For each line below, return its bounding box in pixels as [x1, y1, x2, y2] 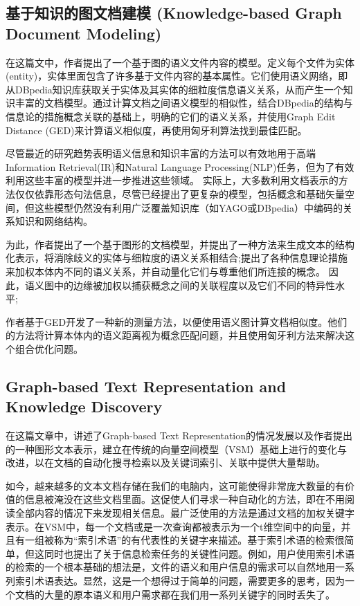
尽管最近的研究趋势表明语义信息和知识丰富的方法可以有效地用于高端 [6, 146, 316, 160]
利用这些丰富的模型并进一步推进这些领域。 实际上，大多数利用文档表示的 [6, 173, 339, 187]
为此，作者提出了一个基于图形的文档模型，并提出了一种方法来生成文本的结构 [6, 237, 354, 251]
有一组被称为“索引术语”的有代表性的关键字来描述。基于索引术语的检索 [15, 533, 335, 547]
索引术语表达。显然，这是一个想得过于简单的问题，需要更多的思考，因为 [15, 573, 345, 587]
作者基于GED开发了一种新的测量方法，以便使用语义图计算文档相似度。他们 [6, 314, 348, 329]
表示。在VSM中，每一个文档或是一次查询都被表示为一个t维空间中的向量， [6, 519, 341, 533]
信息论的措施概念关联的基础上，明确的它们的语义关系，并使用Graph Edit [6, 109, 336, 123]
